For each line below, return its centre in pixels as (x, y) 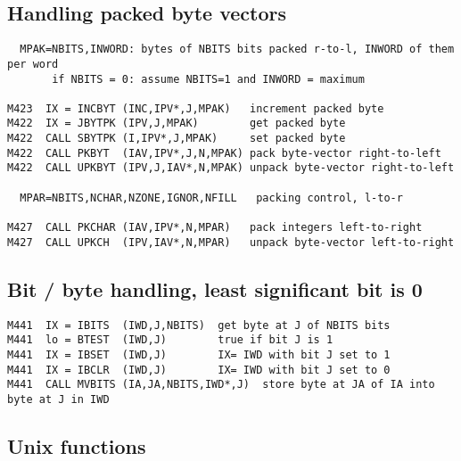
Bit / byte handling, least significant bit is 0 (215, 288)
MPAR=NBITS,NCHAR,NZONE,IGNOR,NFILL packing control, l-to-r (211, 198)
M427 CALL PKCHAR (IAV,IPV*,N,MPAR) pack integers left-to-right (215, 228)
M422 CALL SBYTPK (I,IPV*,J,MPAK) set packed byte (177, 139)
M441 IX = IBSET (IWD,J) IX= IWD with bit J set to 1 (199, 354)
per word (33, 64)
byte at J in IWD (58, 399)
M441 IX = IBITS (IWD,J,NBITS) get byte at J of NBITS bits (199, 325)
